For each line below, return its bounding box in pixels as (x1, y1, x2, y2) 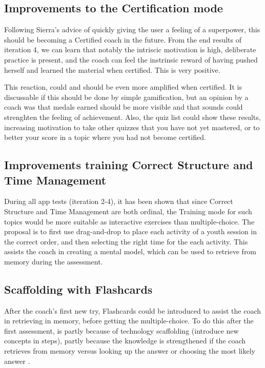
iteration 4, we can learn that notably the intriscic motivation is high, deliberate (4, 44, 256, 55)
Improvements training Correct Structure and (4, 157, 253, 173)
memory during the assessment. (4, 256, 103, 267)
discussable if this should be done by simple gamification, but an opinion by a (4, 91, 249, 102)
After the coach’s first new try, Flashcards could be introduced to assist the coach (4, 305, 261, 316)
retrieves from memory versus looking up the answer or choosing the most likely (4, 345, 255, 356)
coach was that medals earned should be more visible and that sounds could (4, 101, 243, 112)
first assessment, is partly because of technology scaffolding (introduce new (4, 325, 239, 336)
